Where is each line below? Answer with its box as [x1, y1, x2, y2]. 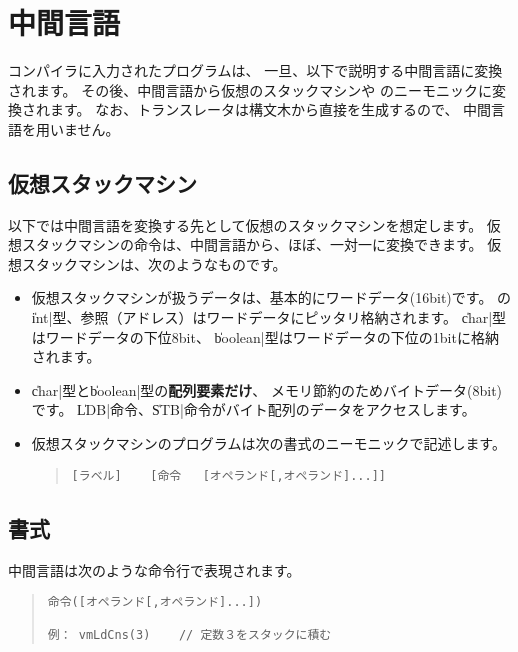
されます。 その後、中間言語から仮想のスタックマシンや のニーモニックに [8, 79, 492, 100]
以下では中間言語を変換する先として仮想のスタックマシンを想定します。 [8, 214, 483, 235]
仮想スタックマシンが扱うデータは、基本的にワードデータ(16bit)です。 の [31, 287, 512, 308]
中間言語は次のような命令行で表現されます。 [8, 559, 301, 580]
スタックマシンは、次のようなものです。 [21, 253, 287, 274]
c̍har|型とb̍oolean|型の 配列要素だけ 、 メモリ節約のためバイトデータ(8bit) [31, 379, 503, 400]
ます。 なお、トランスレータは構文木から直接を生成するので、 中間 [49, 99, 492, 120]
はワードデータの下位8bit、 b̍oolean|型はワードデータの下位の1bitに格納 [31, 326, 499, 347]
